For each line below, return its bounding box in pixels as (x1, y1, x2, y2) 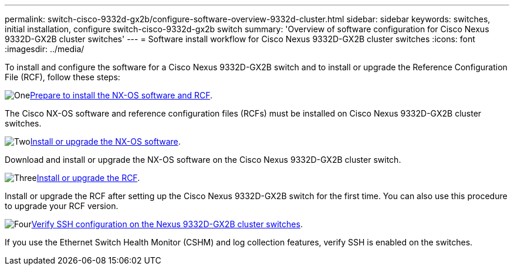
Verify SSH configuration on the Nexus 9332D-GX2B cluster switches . (31, 219, 303, 229)
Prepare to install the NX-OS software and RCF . (30, 90, 213, 100)
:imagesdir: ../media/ (5, 44, 84, 54)
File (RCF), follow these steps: (5, 72, 120, 82)
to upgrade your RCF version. (5, 201, 119, 211)
